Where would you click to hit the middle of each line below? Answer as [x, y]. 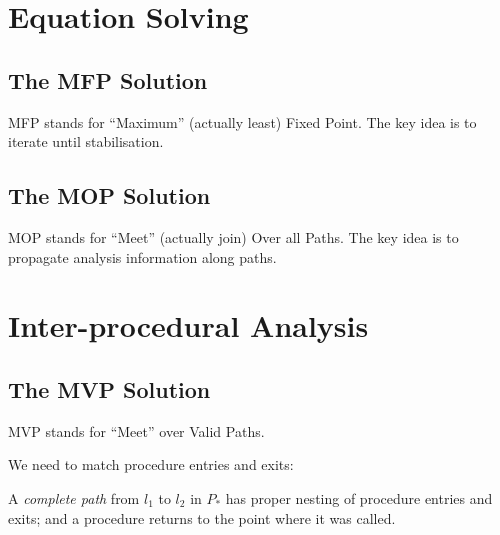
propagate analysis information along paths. [142, 256]
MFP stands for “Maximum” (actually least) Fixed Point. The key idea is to [242, 121]
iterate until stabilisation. [86, 141]
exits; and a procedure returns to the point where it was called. [202, 517]
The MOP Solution [109, 195]
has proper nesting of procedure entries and [359, 497]
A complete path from [74, 497]
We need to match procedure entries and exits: [151, 464]
